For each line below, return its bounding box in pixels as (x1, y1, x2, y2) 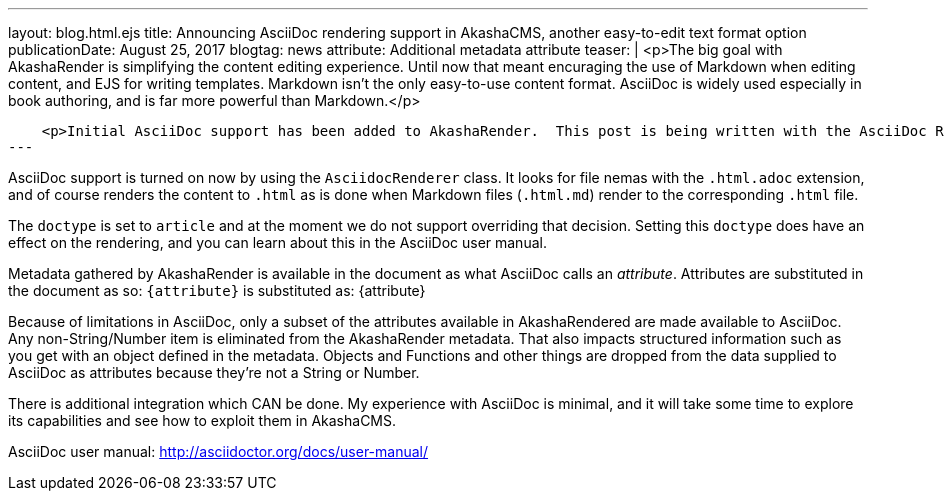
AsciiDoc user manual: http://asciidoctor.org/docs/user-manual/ (8, 443, 429, 460)
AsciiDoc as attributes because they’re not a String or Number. (8, 364, 420, 381)
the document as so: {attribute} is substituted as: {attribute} (8, 282, 426, 299)
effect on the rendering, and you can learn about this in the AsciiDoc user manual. (8, 234, 547, 251)
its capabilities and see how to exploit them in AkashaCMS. (8, 412, 397, 429)
